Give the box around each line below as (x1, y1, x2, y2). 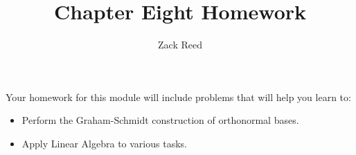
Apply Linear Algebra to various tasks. (21, 136, 187, 150)
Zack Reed (158, 37, 202, 52)
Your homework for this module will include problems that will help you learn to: (6, 89, 351, 104)
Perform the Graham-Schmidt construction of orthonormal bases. (21, 113, 299, 127)
